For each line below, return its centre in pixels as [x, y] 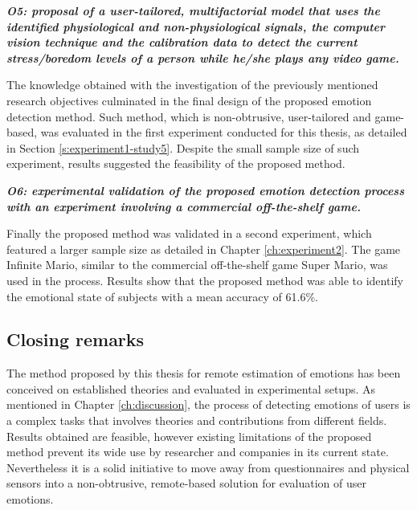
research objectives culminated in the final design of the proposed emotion [189, 100]
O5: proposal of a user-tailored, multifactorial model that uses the [193, 10]
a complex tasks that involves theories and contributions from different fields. [197, 420]
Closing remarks [76, 339]
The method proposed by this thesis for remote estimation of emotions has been [204, 373]
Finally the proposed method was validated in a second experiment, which [189, 233]
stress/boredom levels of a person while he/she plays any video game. [203, 57]
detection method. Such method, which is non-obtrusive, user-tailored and [189, 116]
